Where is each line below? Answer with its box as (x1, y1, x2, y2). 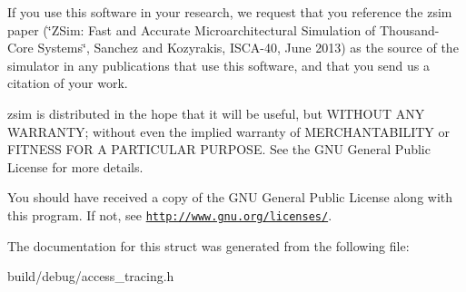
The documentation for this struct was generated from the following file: (7, 236, 410, 255)
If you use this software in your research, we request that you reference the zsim (7, 3, 452, 21)
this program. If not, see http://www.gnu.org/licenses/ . (7, 205, 332, 224)
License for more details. (7, 157, 144, 176)
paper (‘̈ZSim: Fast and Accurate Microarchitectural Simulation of (7, 20, 376, 39)
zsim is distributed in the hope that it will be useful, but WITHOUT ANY (7, 103, 425, 122)
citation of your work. (7, 73, 128, 92)
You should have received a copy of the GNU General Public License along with (7, 188, 453, 207)
